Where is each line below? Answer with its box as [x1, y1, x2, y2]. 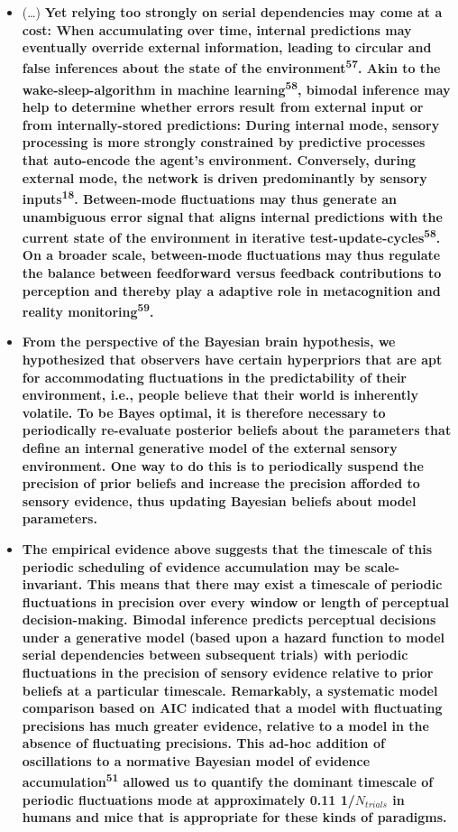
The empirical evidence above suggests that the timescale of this [22, 539, 433, 558]
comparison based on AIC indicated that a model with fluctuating [22, 698, 443, 717]
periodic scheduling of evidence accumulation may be [22, 557, 361, 576]
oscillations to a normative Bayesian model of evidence [22, 752, 371, 771]
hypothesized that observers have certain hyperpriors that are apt [22, 349, 443, 368]
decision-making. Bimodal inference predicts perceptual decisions [22, 610, 436, 629]
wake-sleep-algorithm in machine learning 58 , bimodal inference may [22, 78, 451, 98]
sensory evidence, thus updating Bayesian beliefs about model [22, 491, 417, 510]
